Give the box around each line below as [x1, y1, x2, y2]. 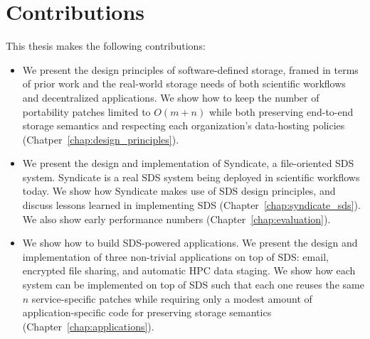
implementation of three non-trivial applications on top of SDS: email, [22, 249, 329, 264]
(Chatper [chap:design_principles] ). [22, 131, 179, 146]
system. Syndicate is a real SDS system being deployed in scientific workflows [22, 169, 360, 184]
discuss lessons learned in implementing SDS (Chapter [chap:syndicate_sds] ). [22, 198, 361, 212]
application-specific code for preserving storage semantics [22, 305, 272, 320]
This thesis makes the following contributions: [6, 38, 206, 53]
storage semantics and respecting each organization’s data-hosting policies [22, 118, 345, 133]
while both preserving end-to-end [208, 104, 354, 119]
